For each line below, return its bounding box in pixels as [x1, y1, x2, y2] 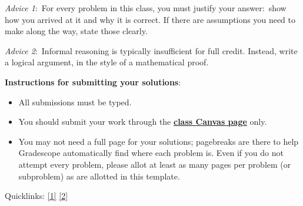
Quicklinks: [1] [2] [5, 190, 68, 202]
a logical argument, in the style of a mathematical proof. [5, 56, 209, 68]
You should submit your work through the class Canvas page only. [18, 115, 267, 128]
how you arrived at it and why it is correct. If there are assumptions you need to [5, 13, 296, 25]
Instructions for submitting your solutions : [5, 75, 181, 88]
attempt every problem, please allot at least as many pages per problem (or [18, 158, 291, 170]
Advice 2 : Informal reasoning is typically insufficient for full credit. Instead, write [5, 44, 298, 57]
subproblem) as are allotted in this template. [18, 170, 180, 182]
